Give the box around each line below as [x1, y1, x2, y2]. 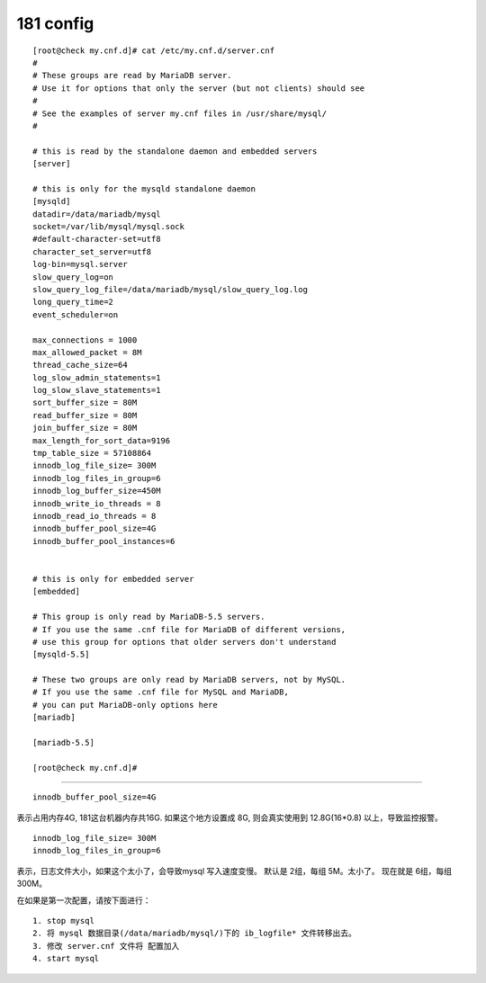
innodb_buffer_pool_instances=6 [32, 536, 175, 546]
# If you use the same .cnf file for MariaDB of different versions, [32, 624, 346, 634]
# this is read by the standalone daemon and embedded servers [32, 146, 318, 156]
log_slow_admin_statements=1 [32, 372, 161, 382]
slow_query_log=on [32, 272, 114, 282]
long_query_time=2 [32, 297, 114, 308]
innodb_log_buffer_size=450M [32, 486, 161, 496]
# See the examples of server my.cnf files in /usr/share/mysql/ [32, 108, 328, 119]
